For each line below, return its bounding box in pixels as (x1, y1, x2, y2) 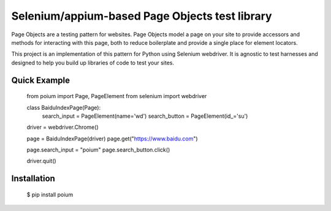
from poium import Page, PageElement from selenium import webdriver (26, 93, 207, 100)
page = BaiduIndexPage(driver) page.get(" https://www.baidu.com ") (26, 135, 199, 142)
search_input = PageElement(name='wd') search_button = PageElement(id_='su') (42, 112, 248, 120)
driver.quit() (26, 157, 56, 165)
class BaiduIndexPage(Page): (26, 104, 101, 111)
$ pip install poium (26, 191, 74, 198)
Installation (11, 174, 55, 184)
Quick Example (11, 75, 70, 85)
